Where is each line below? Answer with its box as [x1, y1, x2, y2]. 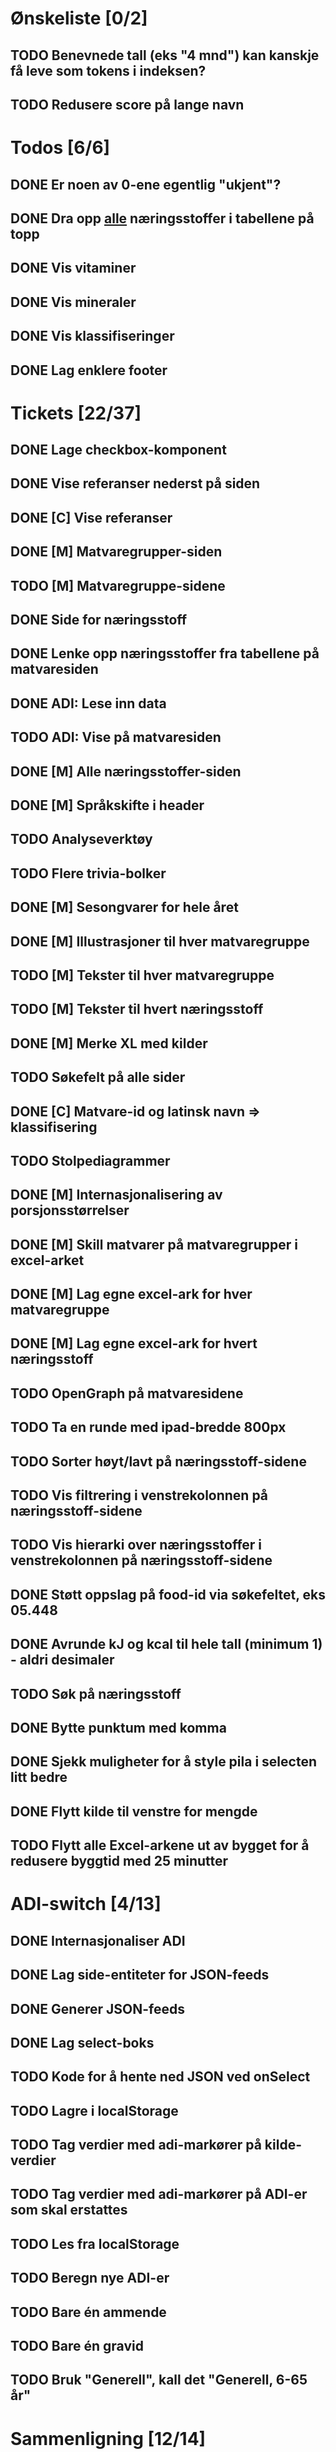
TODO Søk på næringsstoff [10, 1685, 182, 1702]
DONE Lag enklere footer [10, 362, 168, 379]
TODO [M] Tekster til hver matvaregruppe [10, 967, 275, 984]
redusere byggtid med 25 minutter [10, 1853, 229, 1870]
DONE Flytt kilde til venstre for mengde [10, 1803, 258, 1820]
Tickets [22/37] [10, 402, 142, 424]
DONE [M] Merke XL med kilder [10, 1035, 208, 1052]
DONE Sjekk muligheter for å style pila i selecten [10, 1753, 317, 1771]
